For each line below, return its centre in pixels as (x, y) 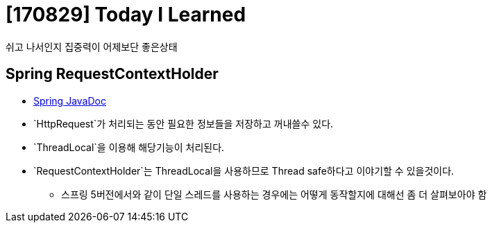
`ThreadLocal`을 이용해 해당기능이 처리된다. (129, 147)
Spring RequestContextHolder (112, 74)
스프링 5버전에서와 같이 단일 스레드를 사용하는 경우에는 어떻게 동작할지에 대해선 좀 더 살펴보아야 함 (274, 194)
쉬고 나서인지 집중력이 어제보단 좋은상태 (92, 46)
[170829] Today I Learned (126, 15)
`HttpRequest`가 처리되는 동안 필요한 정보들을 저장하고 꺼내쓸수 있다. (184, 123)
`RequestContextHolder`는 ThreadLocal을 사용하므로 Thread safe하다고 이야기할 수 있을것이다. (244, 170)
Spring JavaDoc (70, 100)
